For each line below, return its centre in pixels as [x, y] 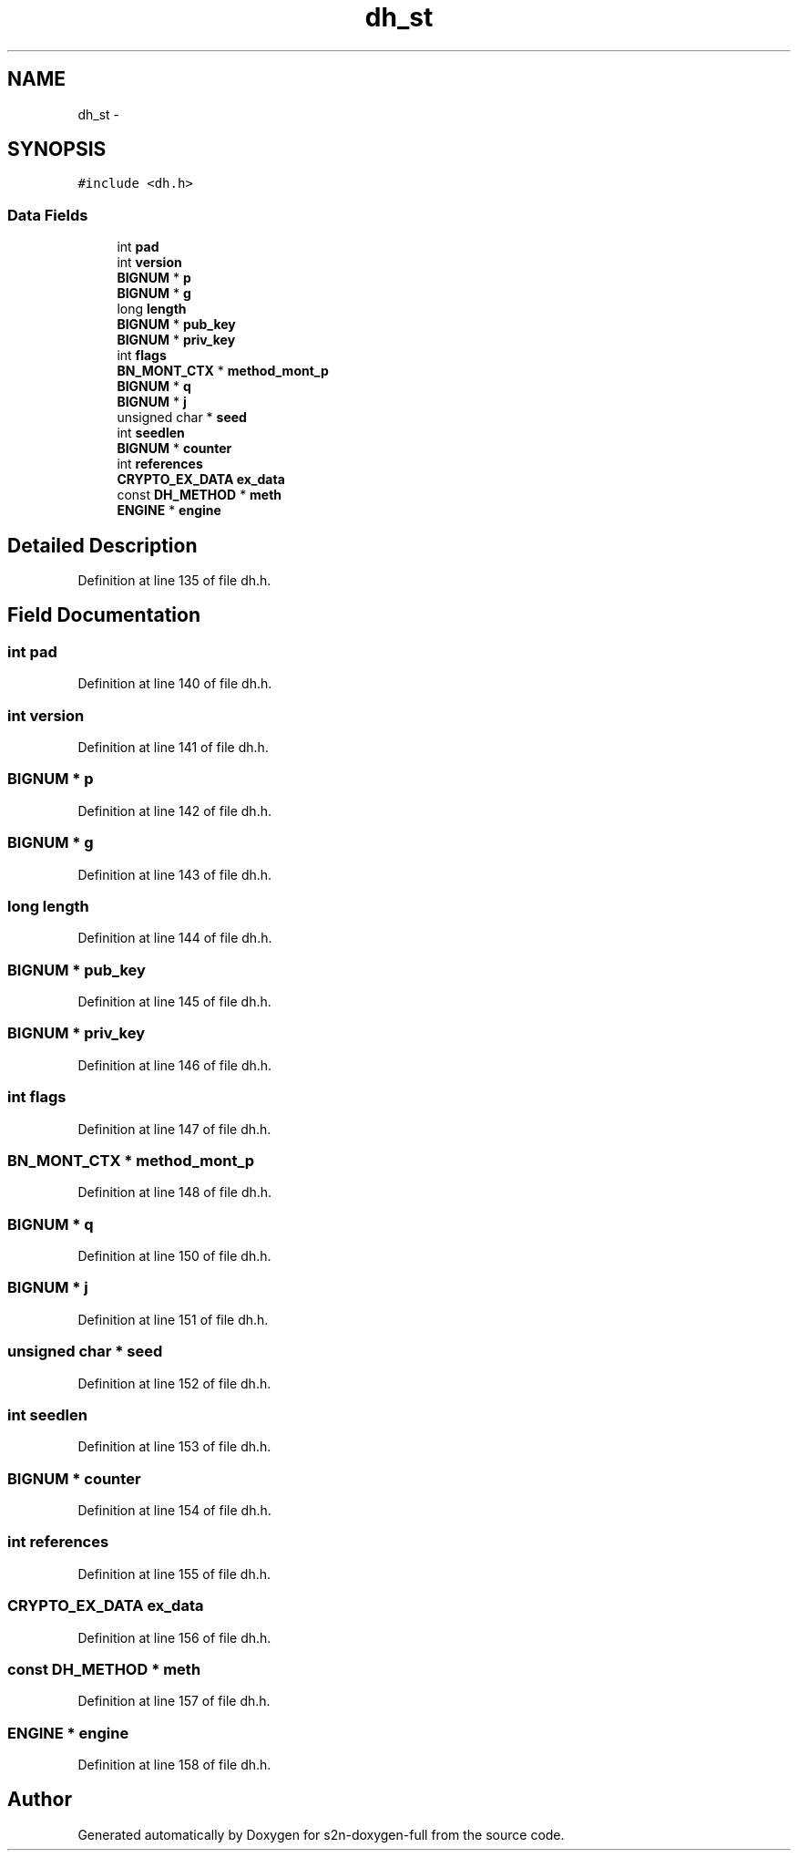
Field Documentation [104, 615]
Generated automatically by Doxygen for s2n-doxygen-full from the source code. [321, 1834]
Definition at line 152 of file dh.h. [174, 1383]
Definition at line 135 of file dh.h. [174, 581]
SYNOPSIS [57, 150]
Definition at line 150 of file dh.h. [174, 1256]
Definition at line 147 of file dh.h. [174, 1129]
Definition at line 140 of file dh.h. [175, 684]
